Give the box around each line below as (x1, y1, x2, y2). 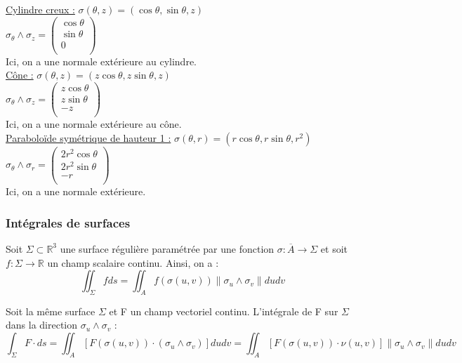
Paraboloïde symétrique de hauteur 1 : (6, 130, 171, 145)
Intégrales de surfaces (6, 213, 131, 231)
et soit (320, 241, 348, 256)
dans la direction (6, 317, 78, 332)
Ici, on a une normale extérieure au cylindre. (6, 53, 197, 68)
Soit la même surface (6, 303, 95, 318)
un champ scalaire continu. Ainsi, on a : (47, 255, 219, 270)
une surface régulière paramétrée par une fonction (60, 241, 275, 256)
